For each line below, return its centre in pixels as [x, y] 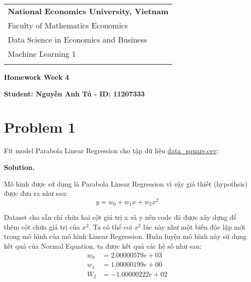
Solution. [19, 167]
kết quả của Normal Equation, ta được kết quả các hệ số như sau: [103, 246]
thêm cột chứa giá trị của [42, 226]
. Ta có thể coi [110, 226]
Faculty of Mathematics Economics [68, 25]
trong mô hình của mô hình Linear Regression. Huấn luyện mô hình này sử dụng [125, 236]
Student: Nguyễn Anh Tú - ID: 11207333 [74, 93]
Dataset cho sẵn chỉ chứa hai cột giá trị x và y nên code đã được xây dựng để [120, 217]
